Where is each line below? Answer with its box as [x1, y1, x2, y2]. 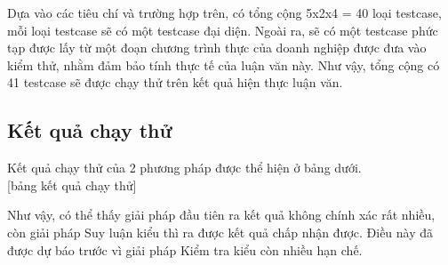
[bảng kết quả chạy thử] [7, 175, 137, 194]
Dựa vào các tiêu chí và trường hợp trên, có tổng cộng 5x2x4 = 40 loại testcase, [7, 4, 442, 21]
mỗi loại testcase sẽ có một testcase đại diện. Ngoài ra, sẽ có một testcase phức [7, 20, 438, 39]
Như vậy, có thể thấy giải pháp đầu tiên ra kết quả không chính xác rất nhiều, [7, 205, 436, 224]
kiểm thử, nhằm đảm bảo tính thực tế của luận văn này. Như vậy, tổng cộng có [7, 55, 440, 74]
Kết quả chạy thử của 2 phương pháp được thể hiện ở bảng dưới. [7, 158, 362, 177]
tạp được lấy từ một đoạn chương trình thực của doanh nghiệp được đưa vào [7, 38, 427, 57]
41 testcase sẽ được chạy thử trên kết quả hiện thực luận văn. [7, 73, 343, 92]
